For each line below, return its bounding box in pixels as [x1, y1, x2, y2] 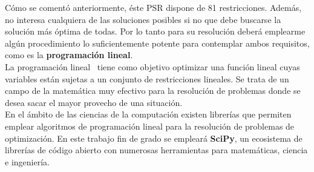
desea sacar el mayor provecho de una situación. [5, 96, 183, 108]
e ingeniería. [5, 155, 50, 168]
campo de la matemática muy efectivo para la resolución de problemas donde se [5, 84, 301, 97]
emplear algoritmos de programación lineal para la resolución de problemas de [5, 119, 295, 132]
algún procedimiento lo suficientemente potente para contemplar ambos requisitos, [5, 36, 310, 49]
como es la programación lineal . [5, 48, 133, 61]
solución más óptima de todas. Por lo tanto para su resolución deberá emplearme [5, 25, 306, 38]
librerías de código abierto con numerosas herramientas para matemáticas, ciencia [5, 144, 308, 156]
